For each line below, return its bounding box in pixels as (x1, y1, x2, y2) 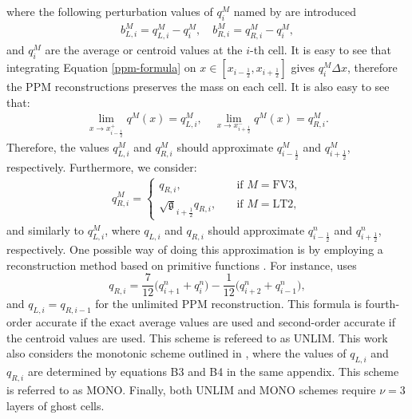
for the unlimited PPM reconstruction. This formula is (95, 295, 362, 312)
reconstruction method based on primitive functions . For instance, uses (6, 256, 357, 273)
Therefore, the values (6, 139, 109, 156)
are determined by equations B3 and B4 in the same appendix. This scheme (27, 363, 399, 380)
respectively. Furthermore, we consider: (6, 158, 197, 175)
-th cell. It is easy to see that (250, 42, 391, 58)
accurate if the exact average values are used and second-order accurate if (35, 314, 395, 330)
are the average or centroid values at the (45, 42, 243, 58)
